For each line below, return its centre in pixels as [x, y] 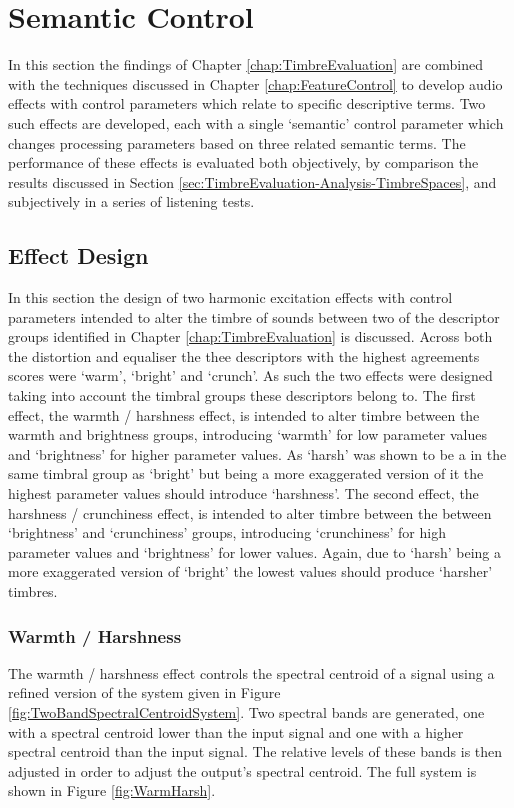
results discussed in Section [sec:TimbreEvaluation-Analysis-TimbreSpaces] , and [252, 181]
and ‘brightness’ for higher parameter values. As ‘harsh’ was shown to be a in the [257, 453]
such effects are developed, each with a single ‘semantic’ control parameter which [256, 122]
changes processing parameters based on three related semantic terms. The [237, 142]
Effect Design [78, 255]
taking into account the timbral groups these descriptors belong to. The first [242, 395]
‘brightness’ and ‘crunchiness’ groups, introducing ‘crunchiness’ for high [227, 532]
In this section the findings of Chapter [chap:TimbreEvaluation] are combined [246, 64]
